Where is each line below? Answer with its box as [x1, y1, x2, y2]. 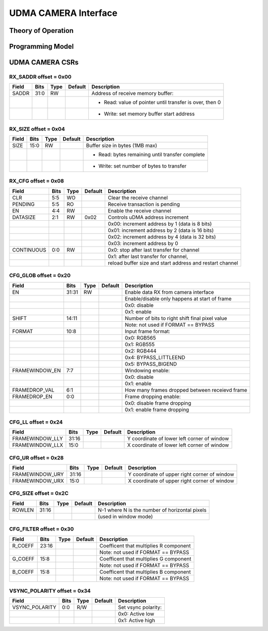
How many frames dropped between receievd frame [125, 386, 248, 393]
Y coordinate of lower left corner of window [127, 435, 229, 442]
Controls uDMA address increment [107, 214, 189, 221]
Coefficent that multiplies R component [99, 542, 191, 549]
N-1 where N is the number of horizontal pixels [97, 506, 207, 513]
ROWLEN [12, 506, 34, 513]
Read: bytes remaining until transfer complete [98, 151, 205, 158]
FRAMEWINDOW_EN [12, 367, 61, 374]
